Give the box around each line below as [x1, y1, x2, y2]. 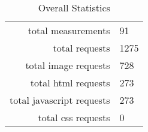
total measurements [28, 23, 110, 37]
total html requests [30, 76, 110, 89]
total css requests [38, 110, 110, 124]
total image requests [25, 58, 110, 72]
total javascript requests [10, 93, 110, 107]
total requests [53, 41, 110, 55]
